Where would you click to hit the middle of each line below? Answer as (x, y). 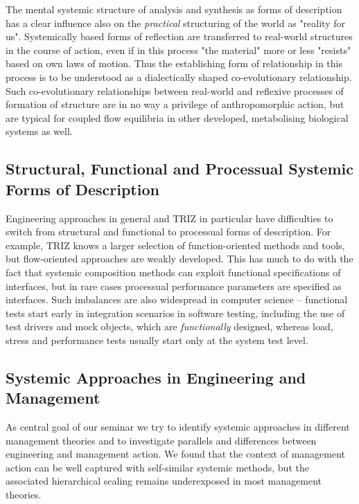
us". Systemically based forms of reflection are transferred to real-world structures (179, 36)
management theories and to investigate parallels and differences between (161, 440)
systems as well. (39, 131)
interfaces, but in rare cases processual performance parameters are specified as (174, 286)
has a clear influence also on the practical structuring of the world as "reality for (175, 22)
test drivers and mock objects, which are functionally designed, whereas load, (169, 326)
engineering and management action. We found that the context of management (176, 454)
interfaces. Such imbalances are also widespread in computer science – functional (177, 299)
